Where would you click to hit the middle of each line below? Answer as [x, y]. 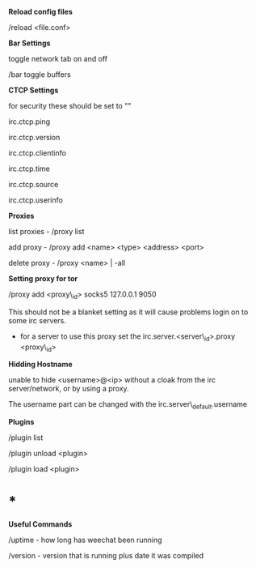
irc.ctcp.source [34, 184]
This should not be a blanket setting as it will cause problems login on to [128, 312]
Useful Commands [40, 524]
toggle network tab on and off [58, 59]
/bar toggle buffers [40, 75]
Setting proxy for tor [43, 278]
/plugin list [26, 438]
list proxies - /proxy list [46, 231]
